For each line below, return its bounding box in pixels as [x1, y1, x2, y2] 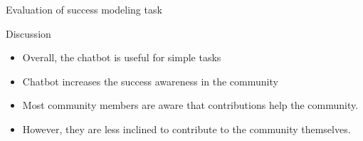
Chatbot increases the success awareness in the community [22, 73, 278, 88]
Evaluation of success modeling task [6, 2, 162, 16]
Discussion [6, 26, 51, 41]
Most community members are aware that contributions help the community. [22, 98, 359, 113]
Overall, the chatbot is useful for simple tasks [22, 50, 221, 65]
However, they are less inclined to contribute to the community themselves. [22, 121, 351, 136]
